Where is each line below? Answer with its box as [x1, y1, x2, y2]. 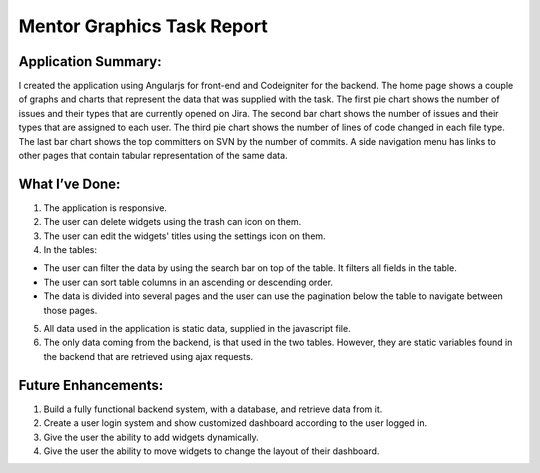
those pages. [43, 304, 98, 316]
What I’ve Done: [18, 175, 121, 192]
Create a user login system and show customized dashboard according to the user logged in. [43, 417, 428, 429]
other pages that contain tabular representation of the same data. [18, 150, 289, 162]
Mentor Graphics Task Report [18, 15, 269, 37]
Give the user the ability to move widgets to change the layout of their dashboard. [43, 445, 380, 457]
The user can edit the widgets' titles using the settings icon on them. [43, 230, 326, 242]
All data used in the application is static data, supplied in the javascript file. [43, 323, 351, 335]
